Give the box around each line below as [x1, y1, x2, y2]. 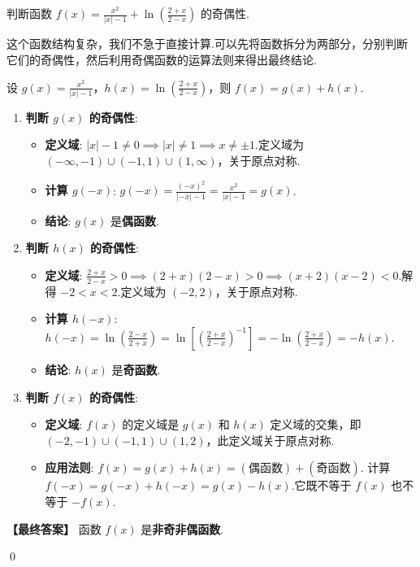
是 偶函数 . [110, 212, 159, 229]
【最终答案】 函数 [6, 520, 102, 537]
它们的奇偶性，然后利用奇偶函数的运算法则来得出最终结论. [6, 50, 317, 68]
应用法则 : [45, 459, 94, 476]
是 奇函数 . [111, 360, 161, 377]
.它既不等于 [291, 477, 352, 494]
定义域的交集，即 [270, 416, 362, 433]
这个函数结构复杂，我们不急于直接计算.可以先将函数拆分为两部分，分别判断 [6, 35, 408, 52]
